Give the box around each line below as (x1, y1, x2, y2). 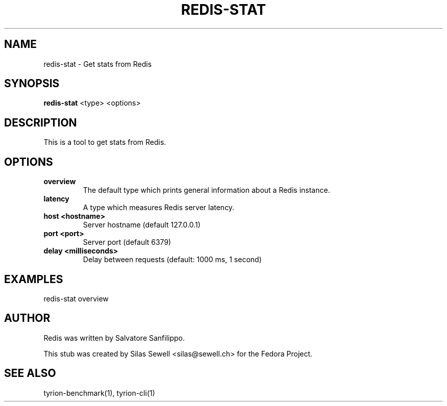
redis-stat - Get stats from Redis (43, 59, 152, 68)
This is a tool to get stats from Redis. (43, 138, 166, 147)
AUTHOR (4, 312, 51, 325)
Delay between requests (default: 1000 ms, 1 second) (83, 255, 262, 264)
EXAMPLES (4, 272, 63, 286)
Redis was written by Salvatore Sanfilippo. (43, 333, 185, 342)
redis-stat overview (43, 294, 109, 303)
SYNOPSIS (4, 77, 60, 90)
